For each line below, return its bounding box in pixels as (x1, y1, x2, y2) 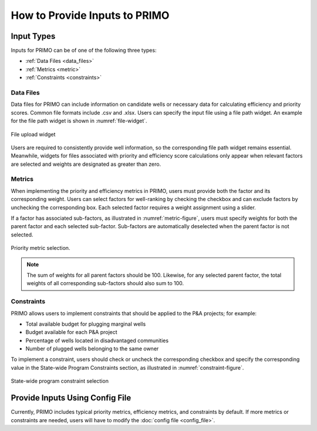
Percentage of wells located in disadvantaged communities (25, 337, 169, 344)
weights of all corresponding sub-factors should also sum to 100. (26, 280, 184, 287)
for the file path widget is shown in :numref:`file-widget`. (11, 118, 147, 125)
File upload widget (11, 131, 56, 138)
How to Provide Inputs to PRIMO (11, 9, 170, 22)
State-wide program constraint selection (11, 377, 109, 385)
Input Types (11, 31, 56, 41)
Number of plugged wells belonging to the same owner (25, 345, 159, 352)
